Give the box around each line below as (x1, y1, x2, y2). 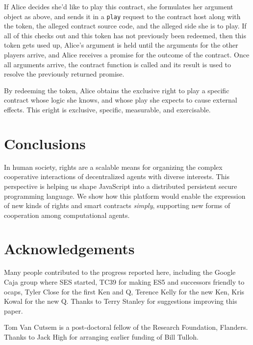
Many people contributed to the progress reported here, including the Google (4, 267, 236, 277)
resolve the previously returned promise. (4, 69, 125, 79)
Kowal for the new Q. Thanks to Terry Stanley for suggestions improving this (4, 296, 237, 306)
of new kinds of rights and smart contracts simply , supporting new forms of (4, 200, 230, 211)
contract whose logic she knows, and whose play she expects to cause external (4, 95, 237, 105)
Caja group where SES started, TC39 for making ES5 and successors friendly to (4, 277, 245, 287)
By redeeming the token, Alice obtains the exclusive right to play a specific (4, 85, 229, 95)
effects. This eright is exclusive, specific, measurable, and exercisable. (4, 105, 211, 114)
